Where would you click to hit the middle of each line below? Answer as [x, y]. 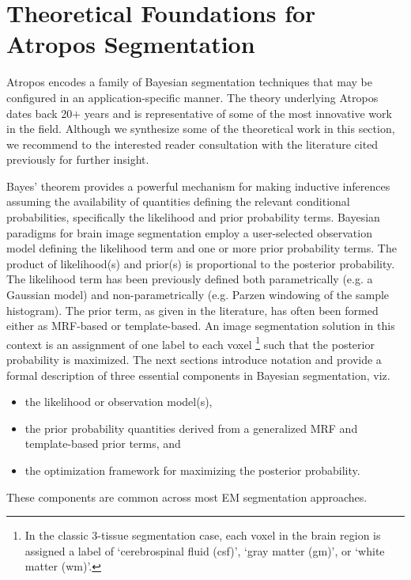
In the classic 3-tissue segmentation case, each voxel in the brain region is [203, 535]
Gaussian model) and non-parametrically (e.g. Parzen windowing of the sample [198, 295]
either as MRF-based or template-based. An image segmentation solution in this [201, 326]
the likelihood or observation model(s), [119, 402]
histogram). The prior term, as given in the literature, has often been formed [192, 310]
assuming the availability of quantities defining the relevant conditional [178, 201]
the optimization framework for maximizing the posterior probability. [192, 470]
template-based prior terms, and [103, 444]
